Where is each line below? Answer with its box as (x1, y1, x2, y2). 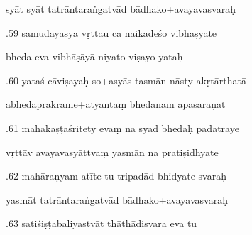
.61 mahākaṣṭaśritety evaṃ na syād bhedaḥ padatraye (6, 120, 239, 135)
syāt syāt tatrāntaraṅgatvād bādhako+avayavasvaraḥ (6, 1, 236, 16)
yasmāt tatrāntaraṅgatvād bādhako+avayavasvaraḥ (6, 192, 228, 207)
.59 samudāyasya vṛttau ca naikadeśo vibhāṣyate (6, 25, 217, 40)
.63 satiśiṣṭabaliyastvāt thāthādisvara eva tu (6, 216, 197, 231)
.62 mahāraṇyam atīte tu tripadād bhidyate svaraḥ (6, 168, 226, 183)
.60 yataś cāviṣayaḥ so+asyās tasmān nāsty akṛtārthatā (6, 72, 246, 87)
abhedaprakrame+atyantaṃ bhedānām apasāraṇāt (6, 97, 226, 111)
